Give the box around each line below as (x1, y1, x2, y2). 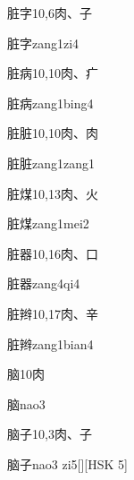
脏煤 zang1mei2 (7, 214, 89, 233)
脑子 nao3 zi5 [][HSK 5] (7, 454, 128, 473)
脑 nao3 (7, 394, 46, 413)
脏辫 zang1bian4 (7, 334, 94, 353)
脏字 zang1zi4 (7, 33, 80, 52)
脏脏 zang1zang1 (7, 153, 95, 172)
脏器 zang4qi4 (7, 274, 80, 293)
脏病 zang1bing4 (7, 93, 94, 112)
